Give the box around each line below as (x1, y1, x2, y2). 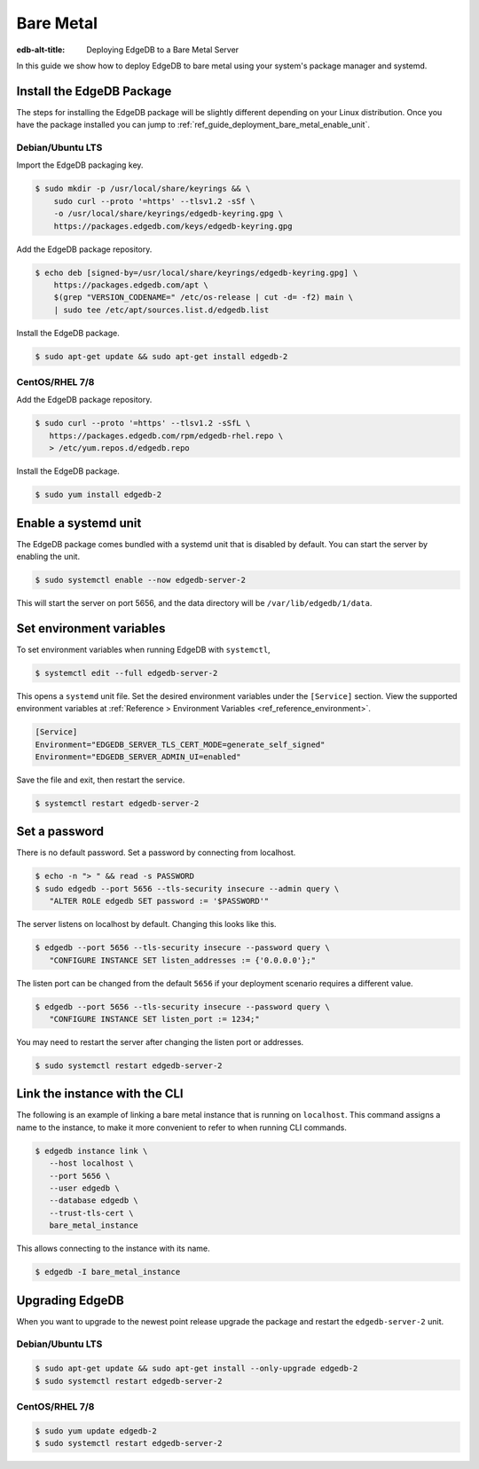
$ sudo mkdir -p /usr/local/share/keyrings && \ (35, 184, 251, 194)
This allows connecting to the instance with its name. (16, 1243, 210, 1254)
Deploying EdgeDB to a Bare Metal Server (86, 44, 239, 55)
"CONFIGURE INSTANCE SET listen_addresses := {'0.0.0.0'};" (49, 954, 317, 965)
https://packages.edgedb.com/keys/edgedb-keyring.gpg (53, 221, 293, 231)
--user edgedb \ (49, 1182, 120, 1193)
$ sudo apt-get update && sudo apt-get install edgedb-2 (35, 351, 288, 361)
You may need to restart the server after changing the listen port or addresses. (16, 1036, 304, 1047)
